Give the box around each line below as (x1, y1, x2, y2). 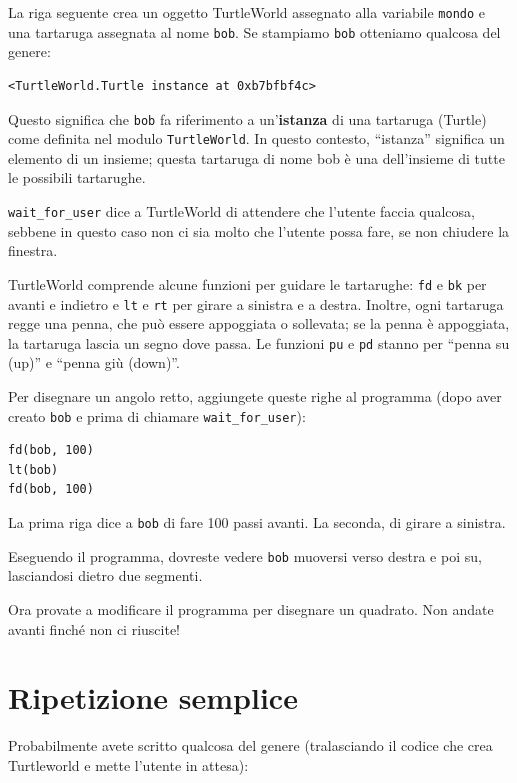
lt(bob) (8, 462, 59, 477)
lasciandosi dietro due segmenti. (8, 565, 203, 586)
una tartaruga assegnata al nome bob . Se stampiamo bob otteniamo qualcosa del (8, 21, 501, 42)
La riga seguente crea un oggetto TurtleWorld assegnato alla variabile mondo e (8, 2, 486, 22)
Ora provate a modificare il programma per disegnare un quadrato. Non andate (8, 598, 494, 619)
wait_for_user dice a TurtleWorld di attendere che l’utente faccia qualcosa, (8, 201, 475, 221)
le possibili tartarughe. (8, 167, 146, 188)
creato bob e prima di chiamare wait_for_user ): (8, 405, 306, 426)
